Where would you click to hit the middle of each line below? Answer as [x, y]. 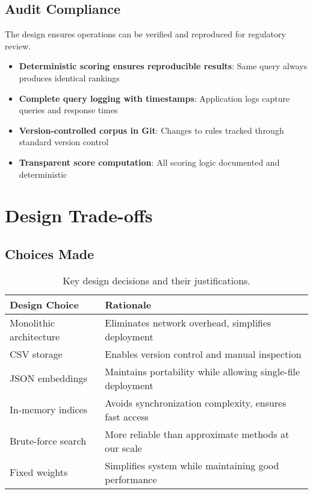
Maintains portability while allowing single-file [203, 371]
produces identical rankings [69, 77]
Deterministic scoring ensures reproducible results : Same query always [163, 66]
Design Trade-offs [79, 215]
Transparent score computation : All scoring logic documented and [149, 162]
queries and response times [68, 110]
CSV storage [36, 354]
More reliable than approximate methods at [197, 434]
